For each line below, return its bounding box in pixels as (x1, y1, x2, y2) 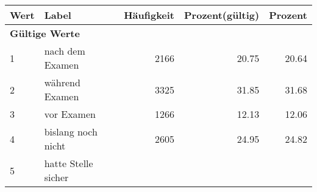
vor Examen (44, 107, 96, 121)
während (44, 75, 80, 89)
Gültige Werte (10, 26, 80, 40)
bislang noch (44, 125, 98, 139)
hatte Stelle (44, 156, 93, 170)
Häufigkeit (124, 8, 175, 22)
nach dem (44, 44, 85, 58)
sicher (44, 170, 69, 184)
